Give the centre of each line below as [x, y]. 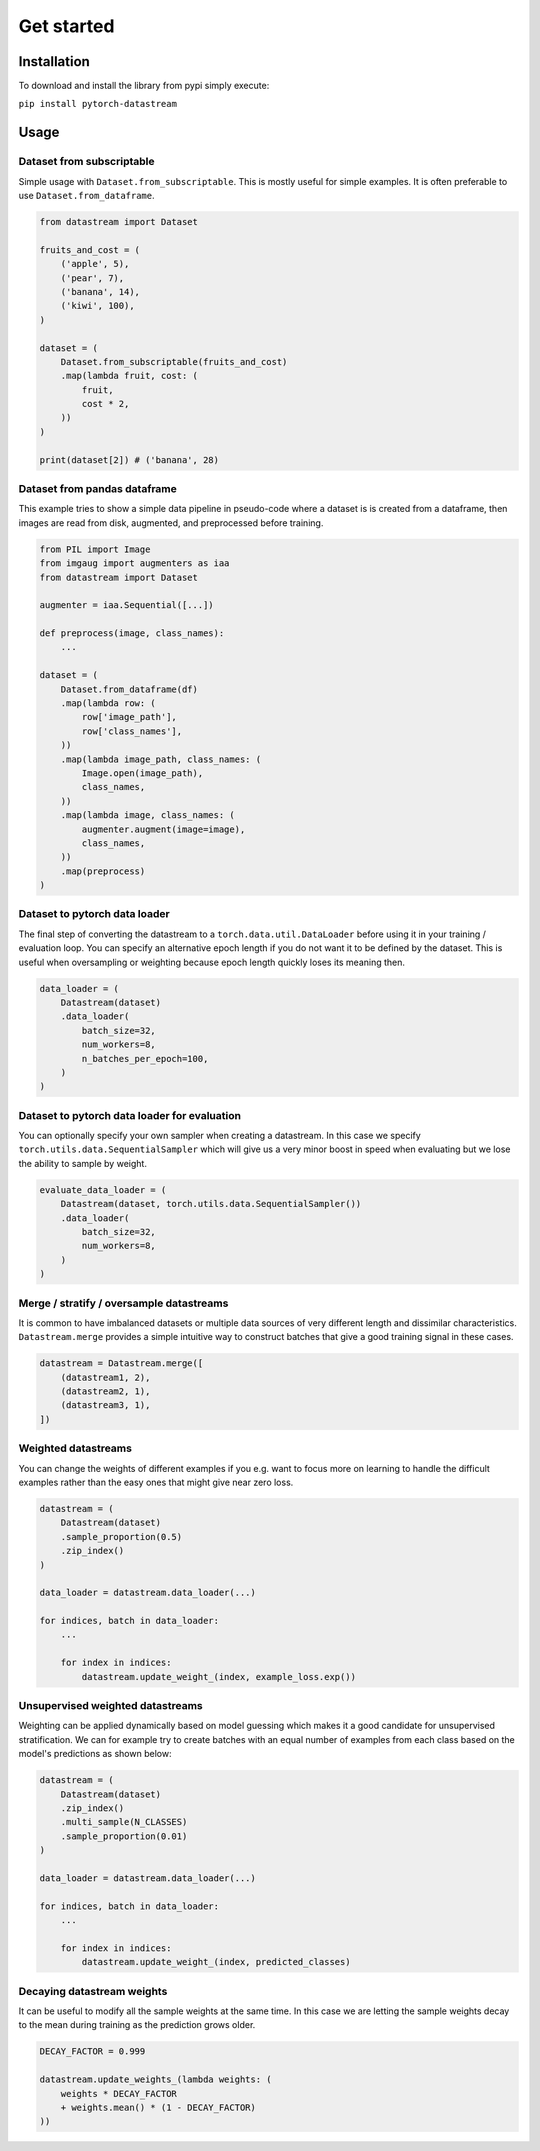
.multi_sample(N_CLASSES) [124, 1822]
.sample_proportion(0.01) [124, 1836]
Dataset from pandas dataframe [97, 488]
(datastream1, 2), [105, 1377]
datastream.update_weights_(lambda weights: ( [155, 2079]
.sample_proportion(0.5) [121, 1536]
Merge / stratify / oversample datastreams [123, 1303]
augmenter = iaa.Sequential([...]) [126, 605]
